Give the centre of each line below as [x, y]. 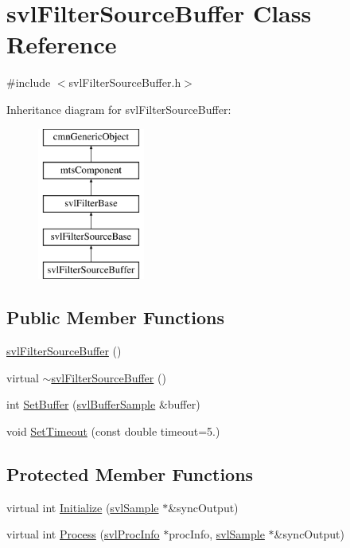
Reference [62, 44]
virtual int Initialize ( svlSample [83, 507]
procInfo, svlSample [217, 534]
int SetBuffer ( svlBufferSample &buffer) [103, 404]
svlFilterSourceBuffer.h [125, 82]
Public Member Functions [115, 317]
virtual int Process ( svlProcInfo [83, 534]
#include [29, 82]
